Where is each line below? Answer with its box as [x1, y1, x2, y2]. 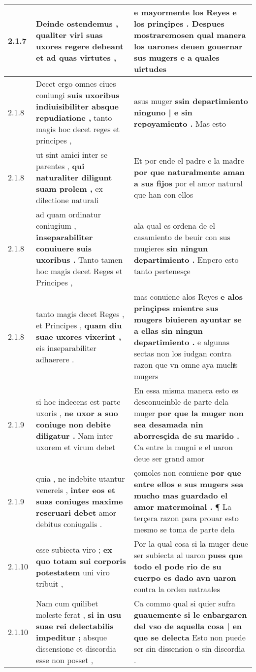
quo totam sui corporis [35, 555, 126, 566]
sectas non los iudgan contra [133, 348, 231, 359]
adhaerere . [35, 353, 74, 365]
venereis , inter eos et [35, 484, 115, 495]
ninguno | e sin [133, 106, 192, 118]
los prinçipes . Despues [133, 18, 224, 29]
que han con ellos [133, 188, 193, 200]
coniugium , [35, 220, 76, 231]
